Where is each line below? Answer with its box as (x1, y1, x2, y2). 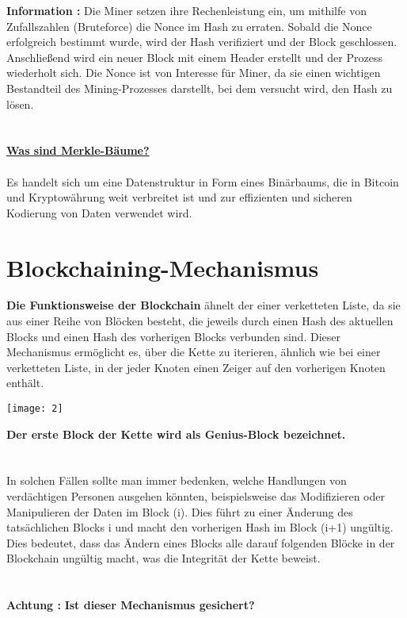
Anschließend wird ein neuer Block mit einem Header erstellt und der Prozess (6, 48, 382, 65)
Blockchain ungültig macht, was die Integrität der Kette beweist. (6, 550, 321, 566)
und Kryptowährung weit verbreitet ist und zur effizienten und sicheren (6, 189, 352, 205)
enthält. (6, 374, 44, 391)
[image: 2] (6, 403, 63, 414)
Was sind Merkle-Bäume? (6, 142, 150, 159)
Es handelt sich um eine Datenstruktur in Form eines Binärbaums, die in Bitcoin (6, 173, 399, 190)
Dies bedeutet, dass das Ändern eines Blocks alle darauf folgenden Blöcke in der (6, 534, 395, 551)
